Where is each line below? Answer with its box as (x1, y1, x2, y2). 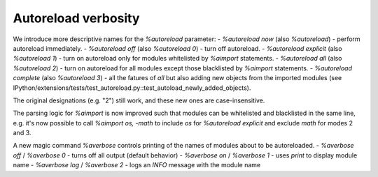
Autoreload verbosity (13, 10, 140, 26)
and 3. (13, 129, 31, 137)
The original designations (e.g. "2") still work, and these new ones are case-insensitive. (13, 96, 265, 105)
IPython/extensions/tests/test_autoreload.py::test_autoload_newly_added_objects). (13, 84, 251, 92)
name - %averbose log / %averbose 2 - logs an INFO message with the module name (13, 161, 261, 169)
